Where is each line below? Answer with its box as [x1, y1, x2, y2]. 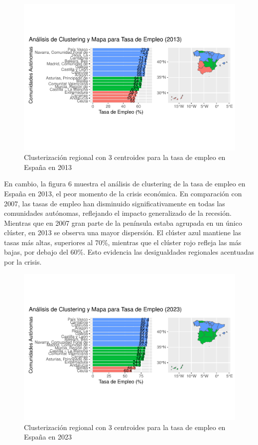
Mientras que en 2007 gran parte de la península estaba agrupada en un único [4, 217, 242, 228]
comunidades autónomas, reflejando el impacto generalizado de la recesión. [4, 208, 232, 218]
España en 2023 [24, 432, 72, 442]
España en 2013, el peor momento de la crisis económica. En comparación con [4, 188, 242, 198]
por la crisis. [4, 257, 42, 267]
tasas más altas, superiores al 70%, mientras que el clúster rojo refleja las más [4, 237, 242, 247]
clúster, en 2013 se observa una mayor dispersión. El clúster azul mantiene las [4, 227, 242, 238]
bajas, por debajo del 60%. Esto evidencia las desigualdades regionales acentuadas [4, 247, 255, 257]
